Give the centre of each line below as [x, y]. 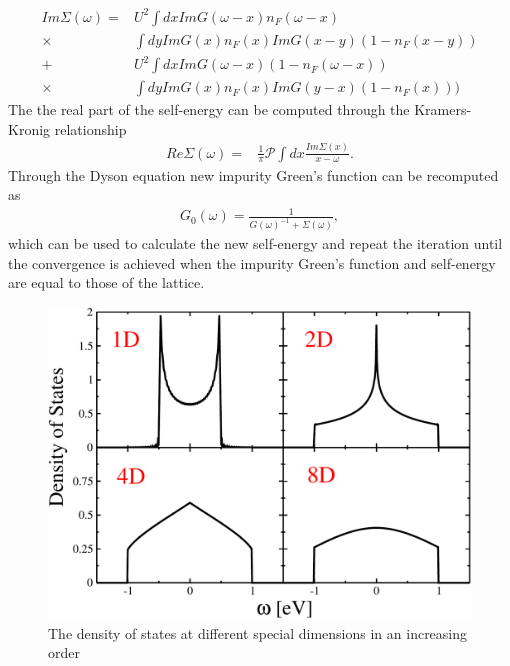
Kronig [29, 128]
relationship [90, 128]
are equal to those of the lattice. [106, 282]
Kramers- [443, 109]
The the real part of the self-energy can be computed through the [209, 109]
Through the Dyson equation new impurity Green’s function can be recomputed [253, 174]
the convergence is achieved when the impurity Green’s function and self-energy [252, 262]
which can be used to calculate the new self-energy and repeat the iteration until [255, 243]
